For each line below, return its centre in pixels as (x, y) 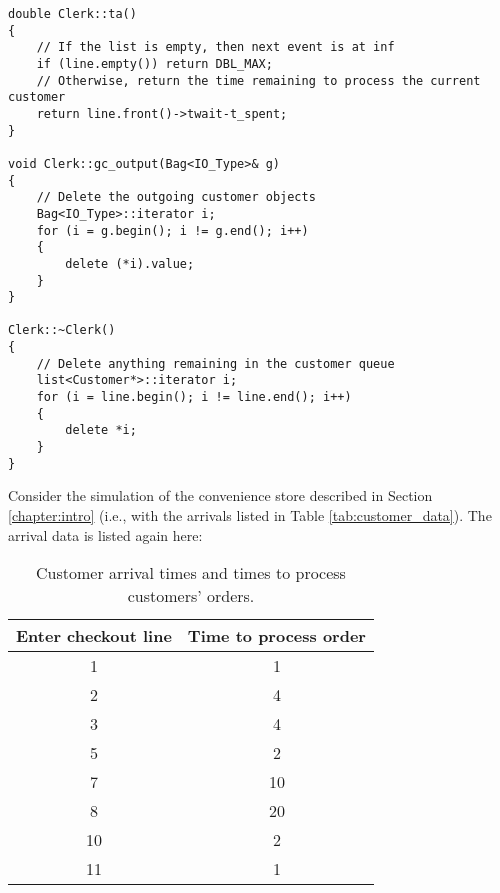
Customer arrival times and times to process (191, 573)
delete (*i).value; (130, 263)
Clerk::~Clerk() (62, 330)
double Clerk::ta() (72, 14)
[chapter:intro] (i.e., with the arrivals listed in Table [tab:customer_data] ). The (250, 514)
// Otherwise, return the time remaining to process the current (258, 80)
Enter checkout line (94, 636)
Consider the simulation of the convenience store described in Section (220, 495)
